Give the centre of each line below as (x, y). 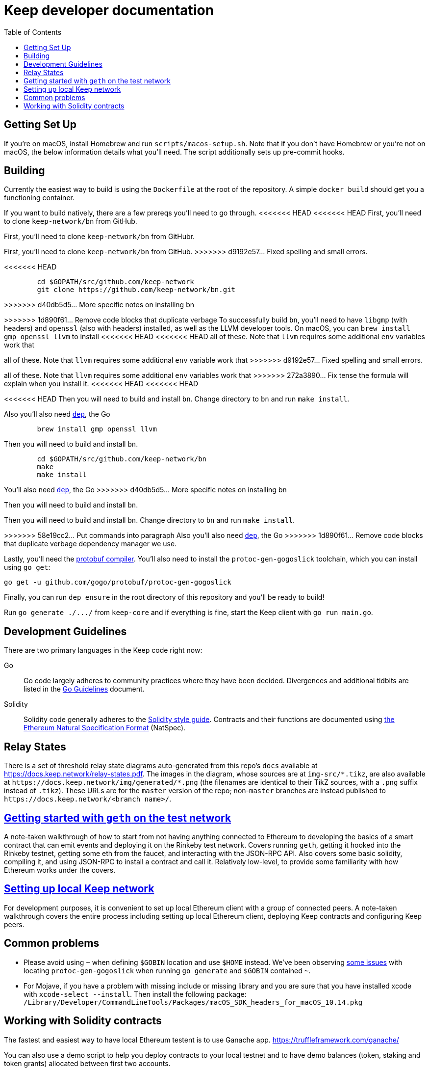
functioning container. (39, 198)
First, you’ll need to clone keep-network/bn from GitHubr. (100, 237)
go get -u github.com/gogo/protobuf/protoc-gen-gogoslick (118, 582)
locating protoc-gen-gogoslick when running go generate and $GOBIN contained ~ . (167, 970)
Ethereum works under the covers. (60, 870)
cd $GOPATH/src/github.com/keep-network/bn (122, 459)
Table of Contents (33, 32)
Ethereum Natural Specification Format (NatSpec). (105, 728)
